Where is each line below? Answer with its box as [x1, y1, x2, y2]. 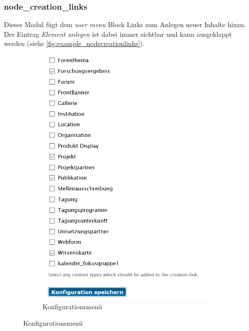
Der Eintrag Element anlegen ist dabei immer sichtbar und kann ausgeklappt [4, 29, 232, 39]
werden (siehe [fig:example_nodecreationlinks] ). [4, 38, 145, 48]
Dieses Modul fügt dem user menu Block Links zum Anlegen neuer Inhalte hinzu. [4, 19, 246, 30]
